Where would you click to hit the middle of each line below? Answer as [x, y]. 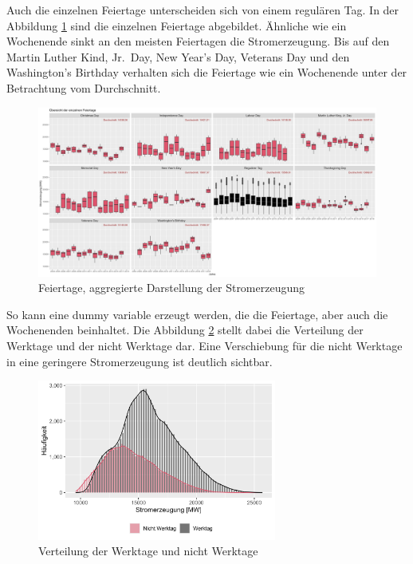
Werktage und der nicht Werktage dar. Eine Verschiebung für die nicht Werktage [205, 345]
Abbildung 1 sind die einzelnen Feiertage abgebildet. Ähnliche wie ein [177, 25]
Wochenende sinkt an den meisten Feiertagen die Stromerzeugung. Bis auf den [198, 41]
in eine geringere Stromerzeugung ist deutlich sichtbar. [140, 361]
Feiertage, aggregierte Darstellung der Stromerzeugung [172, 288]
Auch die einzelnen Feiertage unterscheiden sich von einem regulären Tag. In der [203, 10]
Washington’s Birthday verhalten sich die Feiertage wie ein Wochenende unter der [207, 72]
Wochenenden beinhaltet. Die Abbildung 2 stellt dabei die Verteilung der [185, 330]
